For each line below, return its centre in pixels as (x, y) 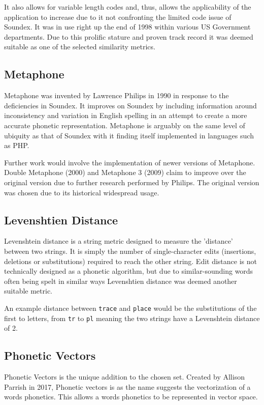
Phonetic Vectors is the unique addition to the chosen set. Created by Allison (124, 376)
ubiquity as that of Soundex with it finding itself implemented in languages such (129, 135)
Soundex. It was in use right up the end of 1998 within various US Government (127, 27)
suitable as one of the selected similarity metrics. (80, 47)
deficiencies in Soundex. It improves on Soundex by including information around (130, 105)
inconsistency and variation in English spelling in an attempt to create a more (126, 115)
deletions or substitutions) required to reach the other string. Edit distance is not (130, 261)
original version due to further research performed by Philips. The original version (132, 182)
